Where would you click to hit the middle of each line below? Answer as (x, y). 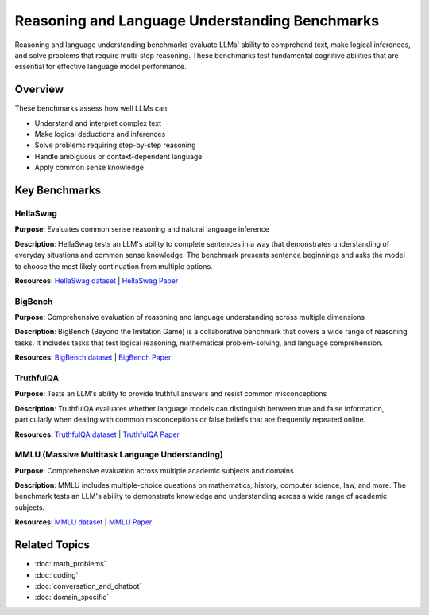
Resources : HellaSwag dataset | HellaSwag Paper (97, 280)
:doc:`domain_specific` (72, 597)
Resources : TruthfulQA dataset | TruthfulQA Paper (97, 434)
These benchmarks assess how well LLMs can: (92, 108)
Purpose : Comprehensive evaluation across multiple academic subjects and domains (154, 470)
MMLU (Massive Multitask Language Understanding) (119, 455)
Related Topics (52, 545)
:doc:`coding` (56, 575)
